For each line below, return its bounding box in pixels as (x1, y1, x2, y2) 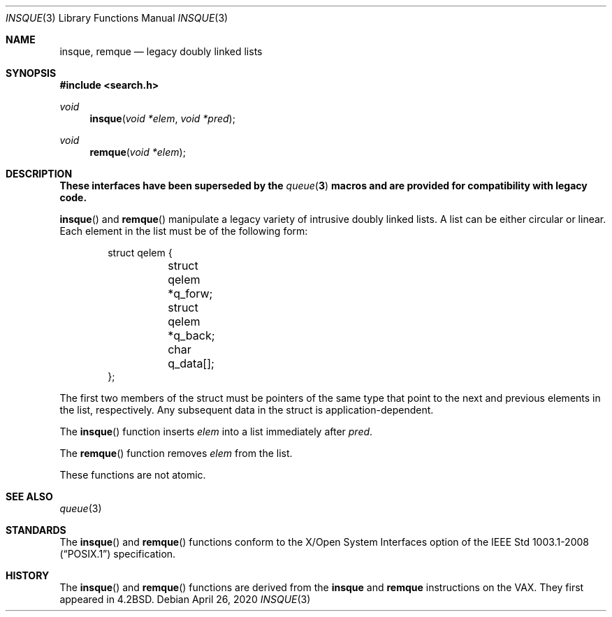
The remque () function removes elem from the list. (59, 447, 293, 459)
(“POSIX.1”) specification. (59, 548, 176, 560)
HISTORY (6, 569, 50, 581)
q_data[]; (168, 356, 214, 370)
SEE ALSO (6, 491, 53, 502)
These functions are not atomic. (59, 469, 206, 481)
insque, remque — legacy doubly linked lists (59, 45, 263, 57)
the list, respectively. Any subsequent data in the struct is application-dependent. (59, 404, 434, 416)
